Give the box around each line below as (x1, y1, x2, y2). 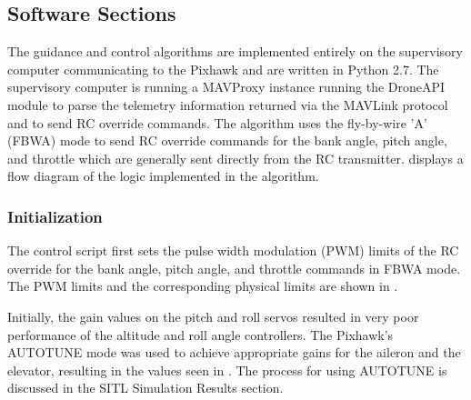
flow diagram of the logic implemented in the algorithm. (7, 166, 319, 185)
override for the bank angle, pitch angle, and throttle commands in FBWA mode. (7, 258, 461, 277)
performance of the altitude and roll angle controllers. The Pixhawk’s (7, 325, 394, 344)
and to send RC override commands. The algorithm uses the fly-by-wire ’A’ (7, 113, 427, 132)
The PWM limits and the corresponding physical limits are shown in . (7, 276, 398, 295)
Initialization (7, 205, 103, 227)
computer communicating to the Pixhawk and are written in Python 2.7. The (7, 59, 439, 78)
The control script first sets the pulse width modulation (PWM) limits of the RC (7, 241, 459, 260)
